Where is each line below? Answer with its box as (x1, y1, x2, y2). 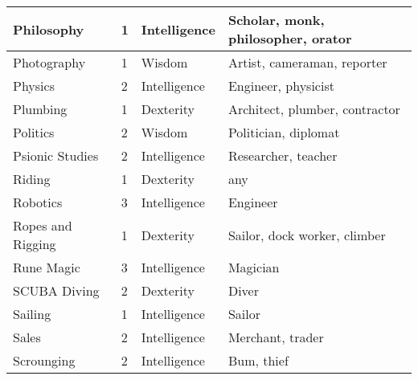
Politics (13, 123, 55, 141)
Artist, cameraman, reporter (227, 53, 387, 72)
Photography (13, 53, 86, 72)
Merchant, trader (227, 328, 324, 346)
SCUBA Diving (13, 281, 100, 300)
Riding (13, 170, 51, 188)
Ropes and (13, 216, 72, 235)
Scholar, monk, (227, 10, 325, 29)
